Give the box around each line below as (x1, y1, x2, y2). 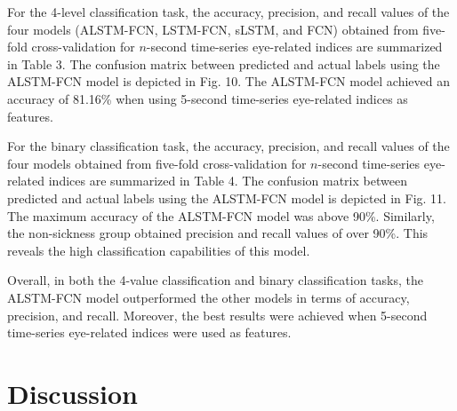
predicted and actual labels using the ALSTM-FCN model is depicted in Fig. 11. (7, 188, 446, 207)
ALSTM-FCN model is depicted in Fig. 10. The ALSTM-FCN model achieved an (7, 72, 451, 91)
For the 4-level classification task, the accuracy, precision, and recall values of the (7, 3, 450, 20)
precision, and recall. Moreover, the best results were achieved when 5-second (7, 305, 428, 324)
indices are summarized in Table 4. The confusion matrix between (48, 171, 407, 190)
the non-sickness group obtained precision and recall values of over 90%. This (7, 224, 429, 242)
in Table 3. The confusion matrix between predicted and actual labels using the (7, 54, 440, 73)
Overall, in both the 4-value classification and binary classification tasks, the (7, 271, 424, 289)
